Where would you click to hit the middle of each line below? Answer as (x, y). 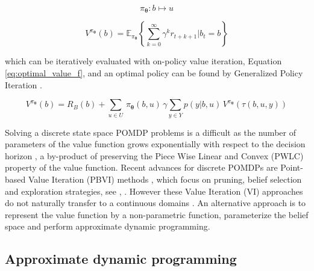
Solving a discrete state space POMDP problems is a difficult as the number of (150, 132)
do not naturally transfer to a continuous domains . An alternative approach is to (155, 203)
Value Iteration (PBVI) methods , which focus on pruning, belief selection (165, 179)
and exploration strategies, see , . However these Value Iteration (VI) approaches (154, 191)
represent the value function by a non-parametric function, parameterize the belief (157, 214)
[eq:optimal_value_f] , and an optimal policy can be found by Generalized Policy (154, 73)
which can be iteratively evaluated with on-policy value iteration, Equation (143, 61)
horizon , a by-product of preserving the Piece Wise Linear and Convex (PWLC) (154, 155)
